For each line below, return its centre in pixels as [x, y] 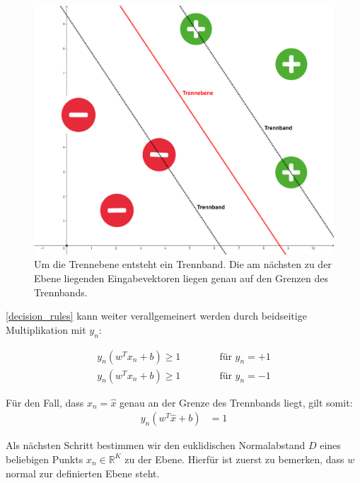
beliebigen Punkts [45, 459]
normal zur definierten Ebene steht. [83, 473]
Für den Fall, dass [45, 402]
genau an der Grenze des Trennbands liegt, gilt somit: [236, 402]
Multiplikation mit [46, 329]
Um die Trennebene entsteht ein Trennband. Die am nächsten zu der [183, 264]
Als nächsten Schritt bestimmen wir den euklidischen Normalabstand [156, 445]
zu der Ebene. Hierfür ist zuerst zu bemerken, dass [234, 459]
